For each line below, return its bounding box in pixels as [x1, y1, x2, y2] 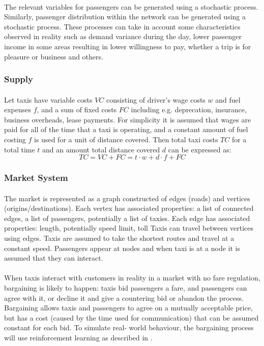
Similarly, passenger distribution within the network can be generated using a [4, 11, 246, 22]
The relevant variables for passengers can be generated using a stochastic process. [4, 1, 258, 12]
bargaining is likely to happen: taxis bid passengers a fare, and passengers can [4, 282, 247, 293]
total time [4, 144, 35, 154]
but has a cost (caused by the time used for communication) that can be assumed [4, 312, 259, 323]
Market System [4, 171, 68, 184]
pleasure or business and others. [4, 51, 103, 61]
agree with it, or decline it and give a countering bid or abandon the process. [4, 292, 244, 303]
